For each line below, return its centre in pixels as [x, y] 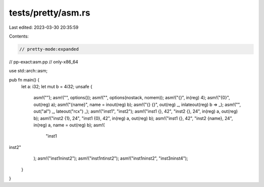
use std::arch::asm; [28, 71]
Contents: [19, 36]
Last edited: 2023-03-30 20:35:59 [44, 27]
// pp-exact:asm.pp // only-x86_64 [44, 62]
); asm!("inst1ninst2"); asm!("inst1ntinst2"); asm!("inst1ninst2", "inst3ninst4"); [111, 158]
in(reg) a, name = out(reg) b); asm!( [69, 125]
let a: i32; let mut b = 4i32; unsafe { [57, 87]
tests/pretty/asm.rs [50, 13]
